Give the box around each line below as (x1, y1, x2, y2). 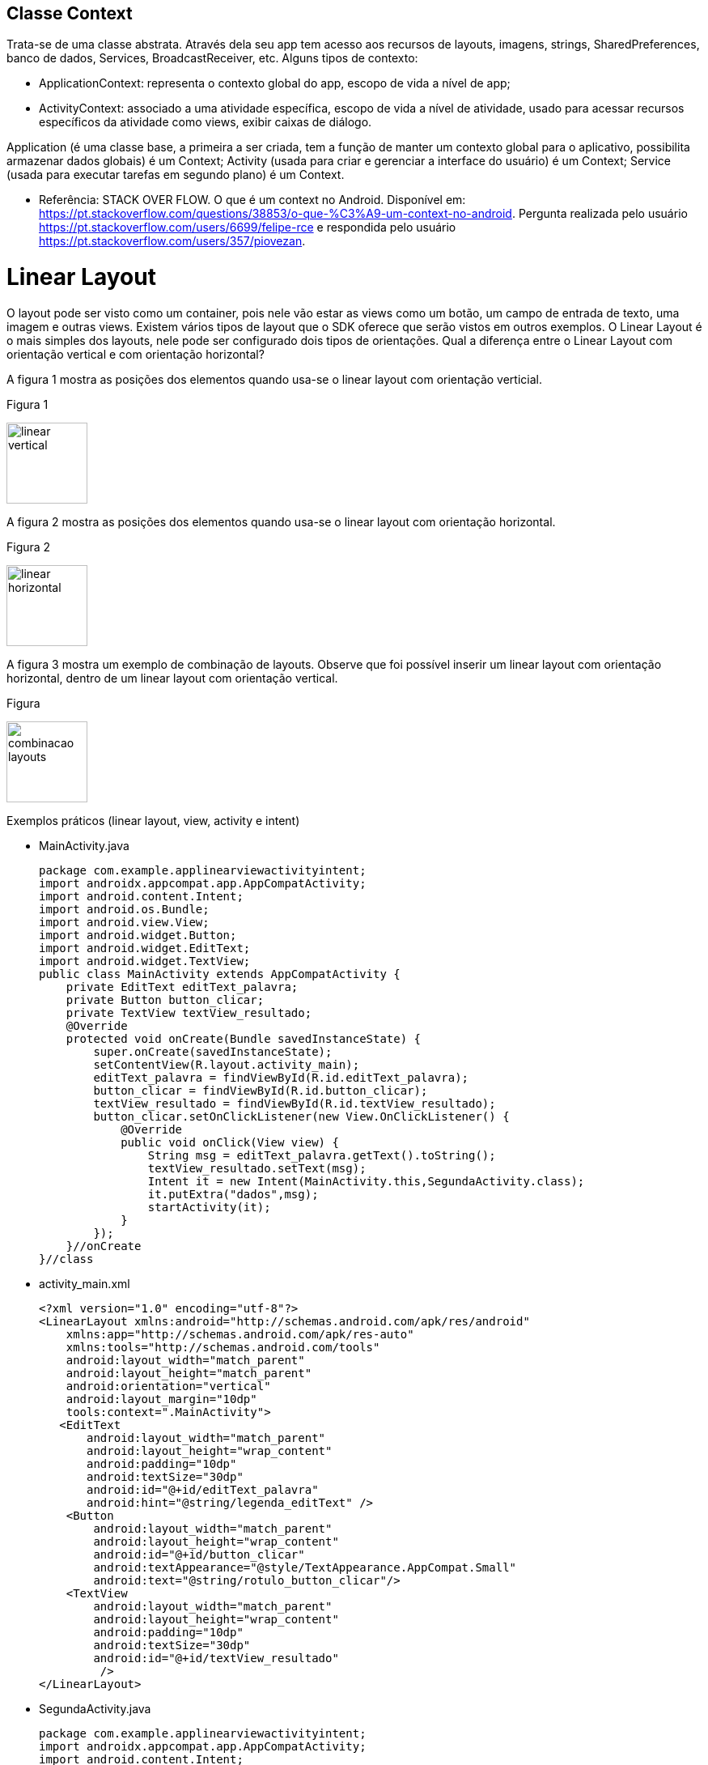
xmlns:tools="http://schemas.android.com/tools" (66, 1340, 380, 1354)
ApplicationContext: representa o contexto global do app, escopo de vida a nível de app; (39, 76, 511, 91)
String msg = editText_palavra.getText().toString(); (147, 1148, 496, 1162)
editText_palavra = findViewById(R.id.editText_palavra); (93, 1070, 469, 1084)
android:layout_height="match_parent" (66, 1366, 312, 1380)
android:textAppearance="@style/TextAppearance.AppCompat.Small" (93, 1560, 517, 1574)
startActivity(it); (147, 1200, 271, 1214)
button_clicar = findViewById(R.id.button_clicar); (93, 1083, 428, 1097)
